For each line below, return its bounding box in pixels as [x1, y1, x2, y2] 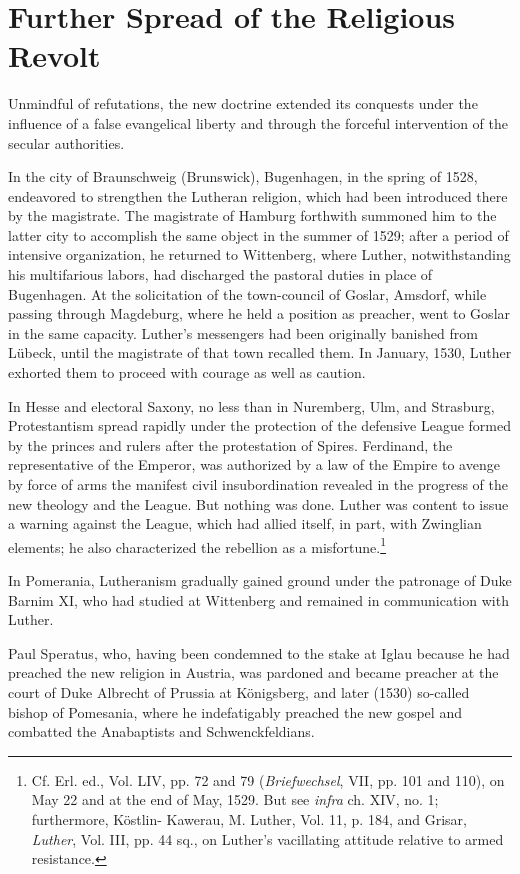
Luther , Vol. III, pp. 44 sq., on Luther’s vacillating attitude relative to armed [31, 828, 504, 849]
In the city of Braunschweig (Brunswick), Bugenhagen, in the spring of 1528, [8, 166, 478, 187]
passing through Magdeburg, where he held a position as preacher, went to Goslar [8, 303, 511, 324]
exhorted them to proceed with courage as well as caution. [8, 362, 366, 383]
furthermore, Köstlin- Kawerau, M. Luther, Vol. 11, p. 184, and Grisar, [31, 808, 467, 829]
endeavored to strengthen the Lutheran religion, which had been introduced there [8, 185, 508, 206]
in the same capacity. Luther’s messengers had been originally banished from [8, 322, 478, 343]
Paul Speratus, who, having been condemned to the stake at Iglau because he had [8, 642, 510, 663]
